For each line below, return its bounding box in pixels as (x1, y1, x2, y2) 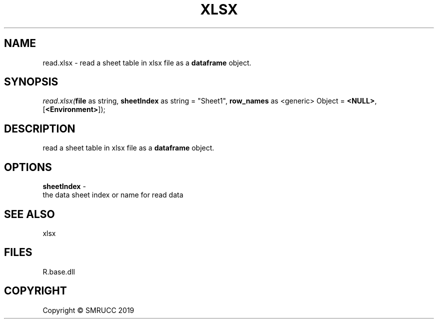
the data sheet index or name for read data (42, 190, 183, 199)
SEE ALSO (4, 207, 55, 220)
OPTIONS (4, 160, 52, 173)
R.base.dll (42, 267, 75, 276)
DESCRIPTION (4, 122, 75, 135)
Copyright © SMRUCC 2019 (42, 305, 134, 314)
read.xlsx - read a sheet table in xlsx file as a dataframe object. (42, 58, 251, 67)
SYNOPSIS (4, 75, 58, 88)
